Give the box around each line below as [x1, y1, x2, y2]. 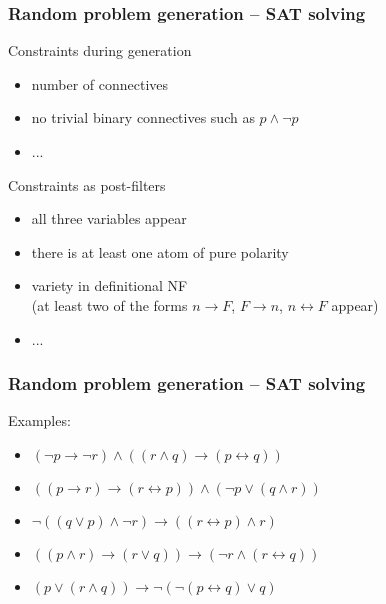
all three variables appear [31, 208, 187, 229]
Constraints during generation [8, 40, 192, 61]
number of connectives [31, 73, 169, 94]
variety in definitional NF [31, 275, 188, 296]
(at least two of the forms [31, 294, 188, 315]
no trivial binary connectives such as [31, 107, 255, 128]
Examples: [8, 410, 71, 431]
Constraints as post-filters [8, 174, 166, 195]
